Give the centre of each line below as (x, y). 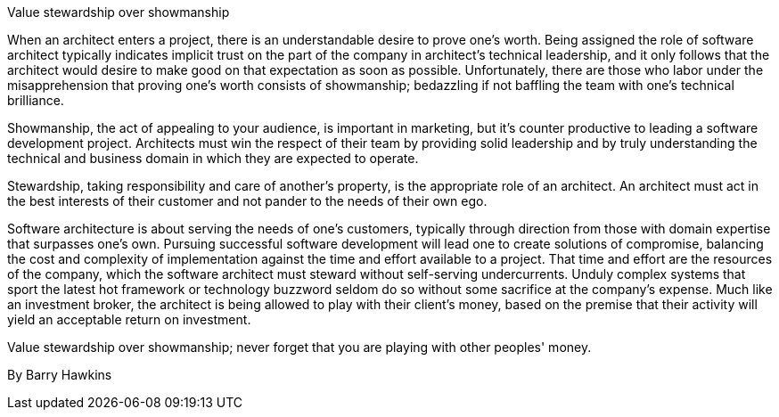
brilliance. (36, 100)
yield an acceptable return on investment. (129, 319)
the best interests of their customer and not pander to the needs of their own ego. (247, 201)
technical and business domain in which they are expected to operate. (213, 158)
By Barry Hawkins (60, 375)
